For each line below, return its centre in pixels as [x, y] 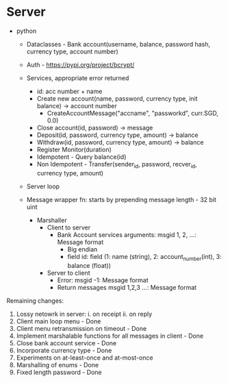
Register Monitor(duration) [74, 149]
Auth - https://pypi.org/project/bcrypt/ [80, 64]
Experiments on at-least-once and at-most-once [85, 358]
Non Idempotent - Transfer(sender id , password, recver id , [117, 165]
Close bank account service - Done [66, 343]
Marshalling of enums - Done [58, 365]
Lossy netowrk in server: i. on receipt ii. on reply [84, 314]
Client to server [68, 227]
